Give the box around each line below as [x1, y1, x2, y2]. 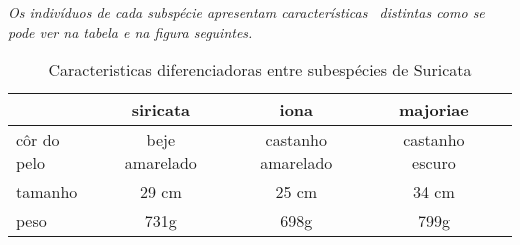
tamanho [16, 180, 78, 204]
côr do [16, 128, 60, 152]
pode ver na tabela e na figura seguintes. [8, 21, 253, 42]
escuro [412, 151, 456, 175]
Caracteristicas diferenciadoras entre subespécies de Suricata [48, 58, 472, 82]
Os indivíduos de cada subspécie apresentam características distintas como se [8, 2, 485, 22]
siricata [131, 98, 190, 122]
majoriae [399, 98, 469, 122]
